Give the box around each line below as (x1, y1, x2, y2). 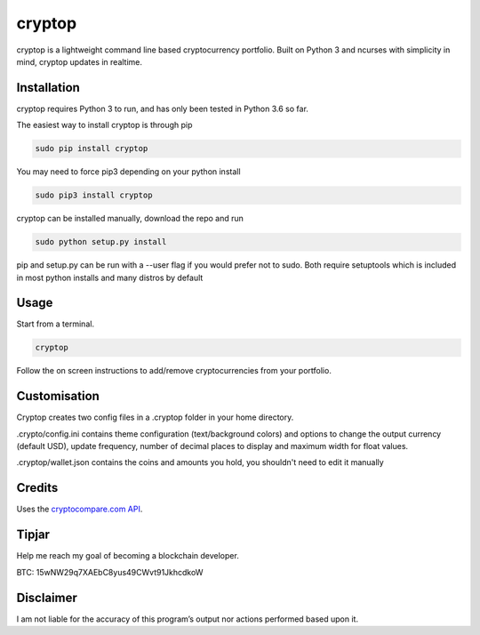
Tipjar (16, 527, 51, 543)
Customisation (16, 389, 100, 404)
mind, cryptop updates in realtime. (16, 56, 142, 67)
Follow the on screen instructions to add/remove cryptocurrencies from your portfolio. (16, 366, 332, 376)
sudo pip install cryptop (35, 143, 148, 154)
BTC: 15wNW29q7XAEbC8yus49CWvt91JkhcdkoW (16, 567, 204, 577)
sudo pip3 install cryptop (35, 190, 153, 200)
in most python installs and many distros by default (16, 272, 204, 283)
